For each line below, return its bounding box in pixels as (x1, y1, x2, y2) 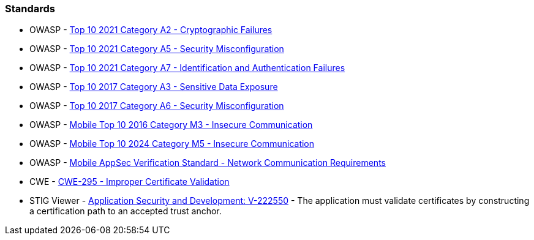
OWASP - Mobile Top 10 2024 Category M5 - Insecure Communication (29, 138, 315, 149)
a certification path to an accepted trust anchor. (29, 206, 222, 217)
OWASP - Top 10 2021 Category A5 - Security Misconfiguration (29, 43, 284, 54)
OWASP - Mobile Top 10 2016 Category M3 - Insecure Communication (29, 119, 313, 130)
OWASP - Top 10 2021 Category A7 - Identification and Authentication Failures (29, 62, 345, 73)
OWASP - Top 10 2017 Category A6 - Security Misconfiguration (29, 100, 284, 111)
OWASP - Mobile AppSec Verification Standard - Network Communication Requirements (29, 157, 386, 168)
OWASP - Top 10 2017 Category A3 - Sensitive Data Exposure (29, 81, 278, 92)
